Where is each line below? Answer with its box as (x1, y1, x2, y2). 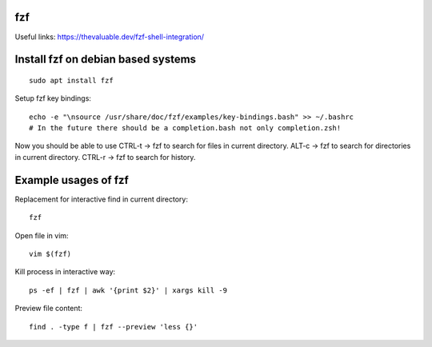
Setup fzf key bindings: (14, 94, 92, 103)
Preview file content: (14, 304, 83, 313)
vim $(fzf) (29, 249, 72, 258)
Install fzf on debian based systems (14, 53, 196, 66)
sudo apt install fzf (29, 76, 114, 85)
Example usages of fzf (14, 173, 130, 187)
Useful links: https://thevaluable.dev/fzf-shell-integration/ (14, 32, 204, 42)
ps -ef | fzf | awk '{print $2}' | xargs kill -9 (29, 285, 228, 295)
